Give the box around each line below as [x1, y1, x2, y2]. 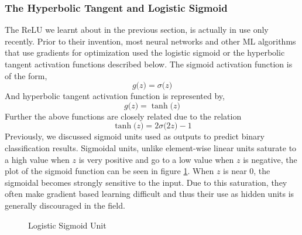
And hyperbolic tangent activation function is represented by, [5, 90, 225, 102]
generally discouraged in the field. [5, 199, 125, 211]
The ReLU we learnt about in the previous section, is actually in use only [5, 23, 269, 36]
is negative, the [243, 153, 297, 165]
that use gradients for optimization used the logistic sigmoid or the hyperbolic [5, 46, 285, 59]
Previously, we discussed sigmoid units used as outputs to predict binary [5, 130, 265, 142]
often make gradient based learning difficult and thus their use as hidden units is [5, 188, 294, 200]
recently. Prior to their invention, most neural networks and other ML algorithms [5, 35, 296, 47]
